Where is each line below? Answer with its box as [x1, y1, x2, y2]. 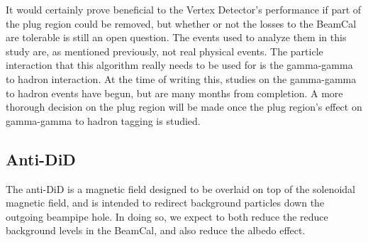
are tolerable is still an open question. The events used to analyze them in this [6, 30, 347, 45]
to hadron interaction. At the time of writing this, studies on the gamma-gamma [6, 71, 357, 86]
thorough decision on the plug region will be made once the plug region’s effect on [6, 99, 362, 114]
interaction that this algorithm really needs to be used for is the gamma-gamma [6, 57, 353, 72]
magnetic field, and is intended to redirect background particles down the [6, 195, 325, 210]
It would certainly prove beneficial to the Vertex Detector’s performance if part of [6, 2, 362, 16]
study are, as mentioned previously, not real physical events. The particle [6, 43, 323, 58]
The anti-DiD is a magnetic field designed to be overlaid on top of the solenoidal [6, 181, 355, 196]
